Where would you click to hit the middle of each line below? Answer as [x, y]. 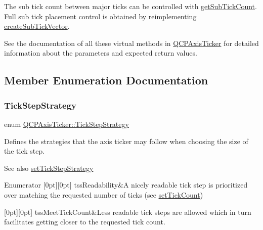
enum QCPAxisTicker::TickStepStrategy [67, 124]
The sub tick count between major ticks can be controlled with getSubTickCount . [130, 6]
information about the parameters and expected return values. [101, 53]
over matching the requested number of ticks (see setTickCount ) [104, 194]
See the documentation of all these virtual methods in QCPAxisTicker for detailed [131, 43]
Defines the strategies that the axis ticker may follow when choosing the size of [126, 141]
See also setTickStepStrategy [49, 168]
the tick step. [25, 151]
